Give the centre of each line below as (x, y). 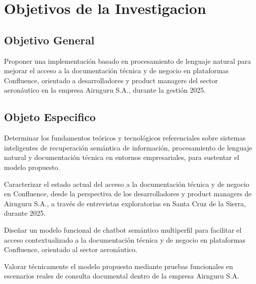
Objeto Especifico (50, 117)
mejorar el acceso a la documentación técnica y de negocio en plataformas (117, 71)
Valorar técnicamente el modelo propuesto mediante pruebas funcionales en (119, 266)
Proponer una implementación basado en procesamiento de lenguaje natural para (128, 61)
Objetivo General (49, 40)
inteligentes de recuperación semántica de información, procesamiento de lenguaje (128, 147)
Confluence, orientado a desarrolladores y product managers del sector (111, 80)
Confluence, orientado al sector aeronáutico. (71, 249)
